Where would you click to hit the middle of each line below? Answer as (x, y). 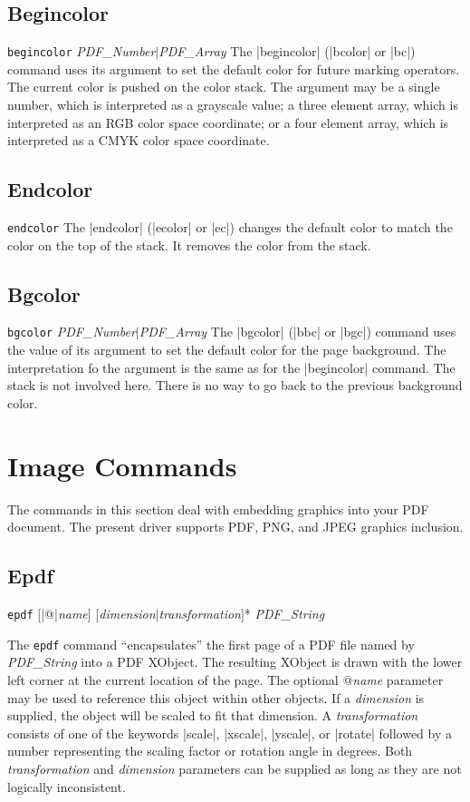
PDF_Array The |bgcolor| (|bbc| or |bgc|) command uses (297, 332)
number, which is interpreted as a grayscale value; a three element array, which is (233, 105)
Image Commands (122, 465)
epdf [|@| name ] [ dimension (82, 614)
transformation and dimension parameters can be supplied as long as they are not (235, 768)
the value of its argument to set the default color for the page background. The (227, 350)
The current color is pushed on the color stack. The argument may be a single (224, 87)
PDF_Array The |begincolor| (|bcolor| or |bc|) (287, 51)
